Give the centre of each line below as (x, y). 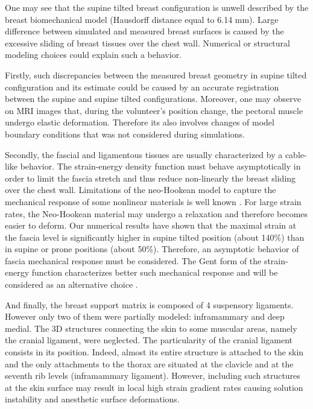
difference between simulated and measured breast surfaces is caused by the (144, 31)
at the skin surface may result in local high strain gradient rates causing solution (154, 387)
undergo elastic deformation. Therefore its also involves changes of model (140, 122)
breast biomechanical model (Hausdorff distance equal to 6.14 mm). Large (142, 19)
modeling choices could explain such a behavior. (93, 55)
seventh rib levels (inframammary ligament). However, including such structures (153, 376)
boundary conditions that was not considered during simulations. (125, 134)
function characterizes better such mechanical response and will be (155, 272)
